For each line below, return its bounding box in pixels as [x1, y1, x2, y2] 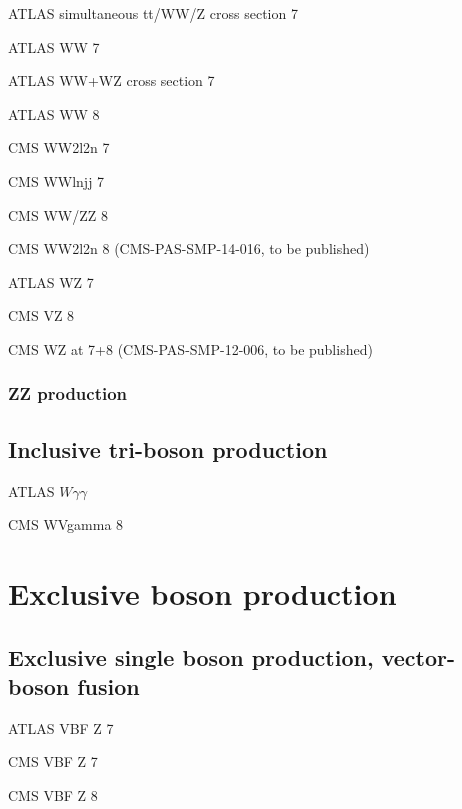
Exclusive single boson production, [8, 641, 374, 672]
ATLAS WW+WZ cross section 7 [8, 70, 215, 91]
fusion [77, 670, 140, 701]
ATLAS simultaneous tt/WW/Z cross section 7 [8, 3, 298, 23]
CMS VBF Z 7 [8, 751, 98, 772]
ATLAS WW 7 [8, 36, 100, 57]
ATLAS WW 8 [8, 103, 100, 124]
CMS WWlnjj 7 [8, 170, 105, 191]
